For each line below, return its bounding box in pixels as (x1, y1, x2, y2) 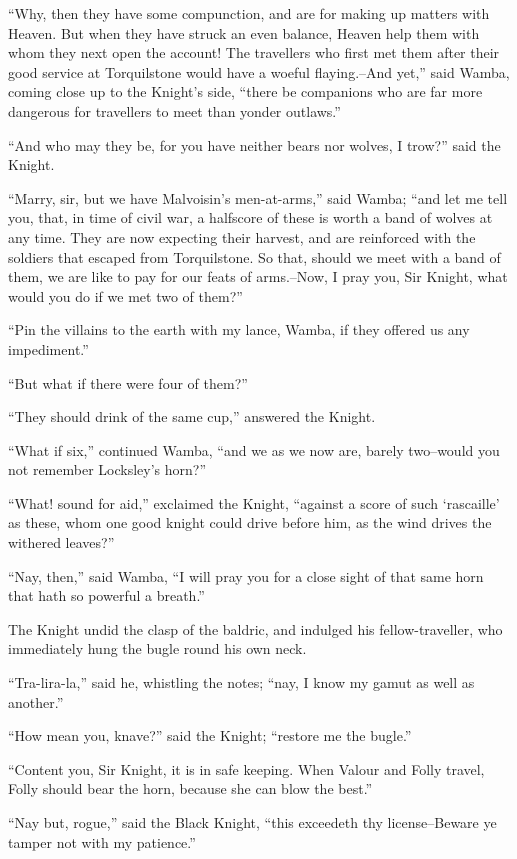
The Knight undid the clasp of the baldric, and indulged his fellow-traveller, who (8, 618, 503, 639)
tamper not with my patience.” (8, 831, 196, 852)
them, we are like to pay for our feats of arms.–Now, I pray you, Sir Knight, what (8, 266, 508, 287)
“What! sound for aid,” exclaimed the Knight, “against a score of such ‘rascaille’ (8, 492, 500, 513)
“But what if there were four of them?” (8, 372, 248, 393)
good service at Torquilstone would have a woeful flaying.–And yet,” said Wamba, (8, 61, 510, 82)
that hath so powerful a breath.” (8, 585, 205, 606)
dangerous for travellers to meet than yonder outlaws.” (8, 100, 341, 121)
